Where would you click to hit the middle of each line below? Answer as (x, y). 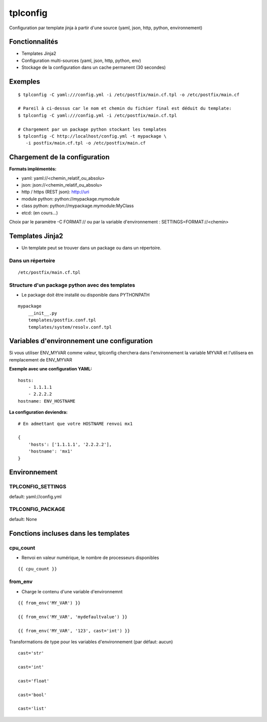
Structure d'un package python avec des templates (72, 285)
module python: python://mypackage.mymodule (70, 199)
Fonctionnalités (34, 42)
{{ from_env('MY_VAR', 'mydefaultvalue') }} (73, 617)
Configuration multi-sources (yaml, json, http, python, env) (81, 60)
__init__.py (43, 313)
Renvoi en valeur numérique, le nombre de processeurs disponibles (90, 558)
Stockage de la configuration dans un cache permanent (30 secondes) (94, 67)
